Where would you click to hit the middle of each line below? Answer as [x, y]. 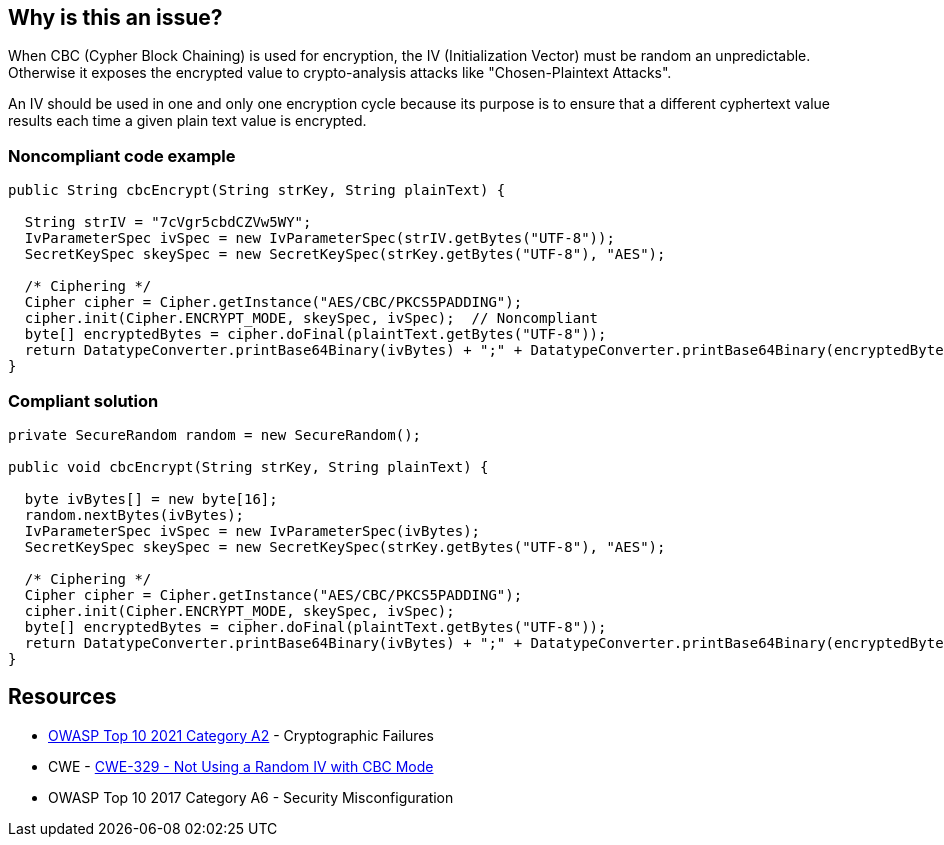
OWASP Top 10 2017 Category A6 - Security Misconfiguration [251, 797]
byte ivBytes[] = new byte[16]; [151, 498]
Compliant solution [83, 400]
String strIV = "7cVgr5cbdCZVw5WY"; [168, 222]
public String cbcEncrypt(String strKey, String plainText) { [257, 190]
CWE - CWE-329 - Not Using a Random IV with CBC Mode [241, 766]
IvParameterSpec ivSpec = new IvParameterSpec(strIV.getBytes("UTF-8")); [319, 238]
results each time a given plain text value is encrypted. [187, 121]
